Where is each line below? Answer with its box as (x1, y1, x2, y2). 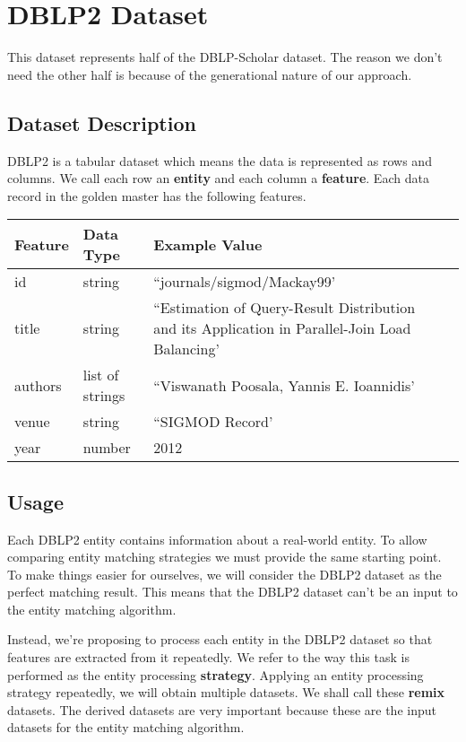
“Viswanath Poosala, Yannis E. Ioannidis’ (153, 374, 415, 396)
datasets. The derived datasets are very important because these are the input (7, 700, 436, 719)
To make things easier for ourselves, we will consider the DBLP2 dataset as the (7, 564, 442, 583)
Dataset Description (7, 109, 196, 136)
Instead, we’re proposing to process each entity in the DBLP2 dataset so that (7, 630, 433, 649)
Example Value (153, 233, 263, 255)
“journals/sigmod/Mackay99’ (153, 271, 336, 292)
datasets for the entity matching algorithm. (7, 718, 245, 737)
